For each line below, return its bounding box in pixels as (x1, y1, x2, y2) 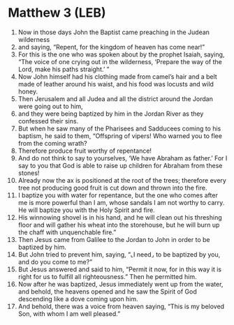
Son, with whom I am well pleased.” (17, 309, 121, 318)
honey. (17, 87, 38, 96)
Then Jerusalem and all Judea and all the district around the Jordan (17, 94, 214, 103)
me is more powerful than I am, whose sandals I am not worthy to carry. (17, 198, 225, 206)
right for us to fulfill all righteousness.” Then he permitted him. (17, 272, 197, 280)
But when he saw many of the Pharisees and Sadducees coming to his (17, 124, 221, 133)
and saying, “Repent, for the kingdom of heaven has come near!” (17, 43, 205, 51)
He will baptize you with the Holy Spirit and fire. (17, 206, 156, 214)
